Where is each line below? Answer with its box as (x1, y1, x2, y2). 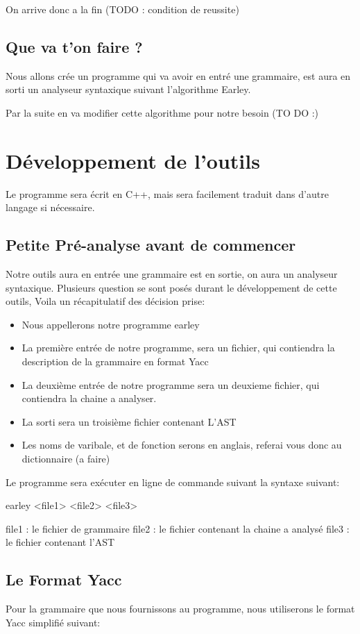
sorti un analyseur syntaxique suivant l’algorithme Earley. (6, 82, 251, 97)
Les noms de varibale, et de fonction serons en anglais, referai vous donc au (22, 437, 342, 452)
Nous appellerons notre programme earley (22, 317, 200, 331)
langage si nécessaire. (6, 200, 95, 215)
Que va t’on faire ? (6, 35, 143, 57)
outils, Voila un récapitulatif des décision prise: (6, 294, 205, 308)
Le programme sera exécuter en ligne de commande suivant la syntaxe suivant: (6, 474, 340, 489)
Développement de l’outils (6, 146, 260, 174)
